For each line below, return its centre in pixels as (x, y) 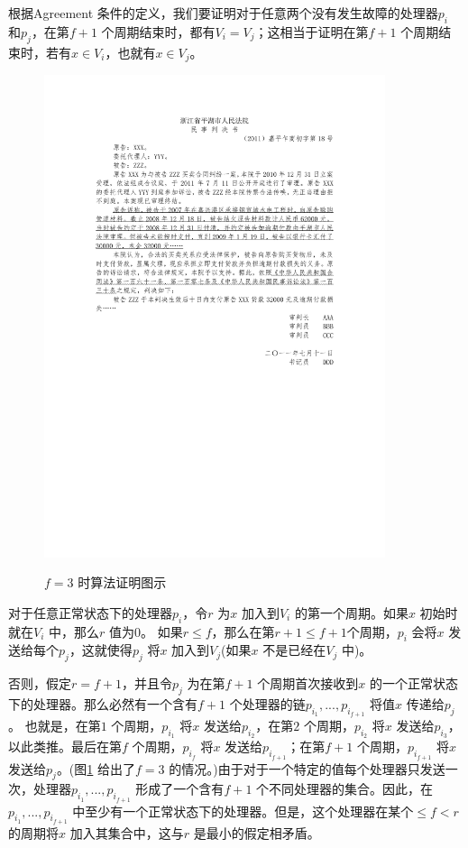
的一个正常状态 (413, 683)
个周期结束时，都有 (158, 31)
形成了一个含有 (180, 789)
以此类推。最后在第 (65, 747)
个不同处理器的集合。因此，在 (345, 789)
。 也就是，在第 (55, 726)
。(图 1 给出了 (96, 768)
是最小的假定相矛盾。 (257, 832)
